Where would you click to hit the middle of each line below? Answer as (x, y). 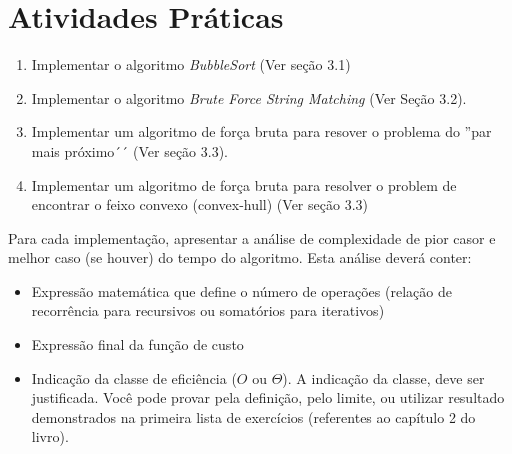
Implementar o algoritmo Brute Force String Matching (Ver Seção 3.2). (249, 97)
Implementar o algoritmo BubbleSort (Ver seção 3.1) (191, 64)
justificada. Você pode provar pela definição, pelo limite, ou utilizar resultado (268, 397)
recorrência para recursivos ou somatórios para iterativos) (208, 310)
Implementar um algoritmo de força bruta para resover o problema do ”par (261, 131)
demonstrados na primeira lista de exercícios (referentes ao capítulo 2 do (253, 416)
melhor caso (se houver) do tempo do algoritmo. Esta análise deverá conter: (240, 257)
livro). (50, 436)
